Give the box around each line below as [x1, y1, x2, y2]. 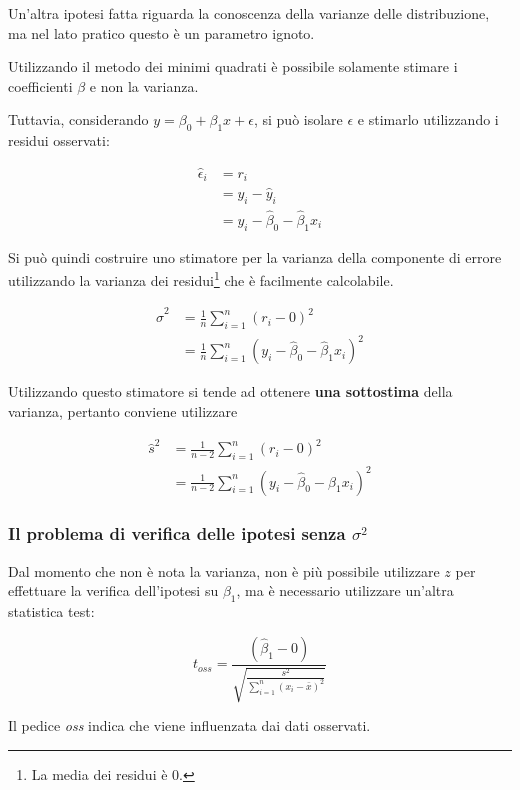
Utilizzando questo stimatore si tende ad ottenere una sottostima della [8, 381, 453, 402]
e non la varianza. [89, 75, 199, 96]
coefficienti [8, 75, 73, 96]
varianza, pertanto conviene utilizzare [8, 401, 238, 422]
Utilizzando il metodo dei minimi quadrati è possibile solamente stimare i [8, 56, 458, 77]
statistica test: [8, 601, 95, 622]
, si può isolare [253, 109, 343, 130]
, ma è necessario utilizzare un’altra [236, 580, 454, 601]
